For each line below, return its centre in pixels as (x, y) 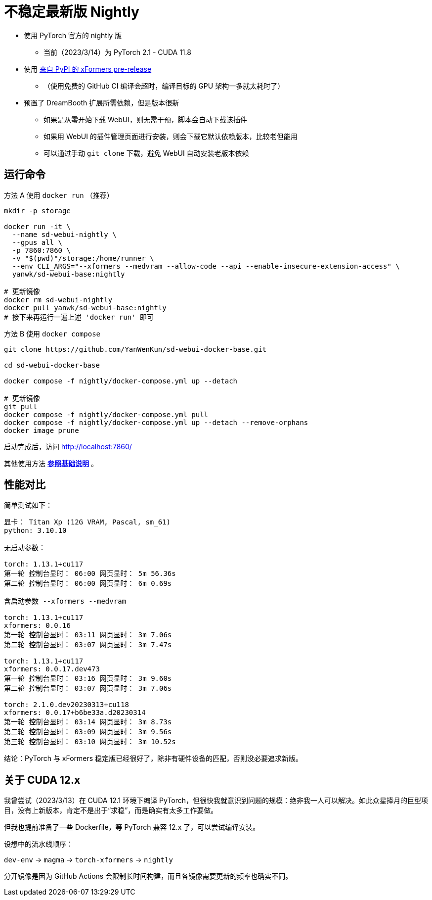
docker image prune (42, 430)
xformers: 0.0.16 (37, 626)
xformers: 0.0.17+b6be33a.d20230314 (75, 713)
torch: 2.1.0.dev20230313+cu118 (66, 705)
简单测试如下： (28, 505)
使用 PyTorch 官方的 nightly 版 (73, 35)
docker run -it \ (37, 226)
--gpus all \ (37, 242)
